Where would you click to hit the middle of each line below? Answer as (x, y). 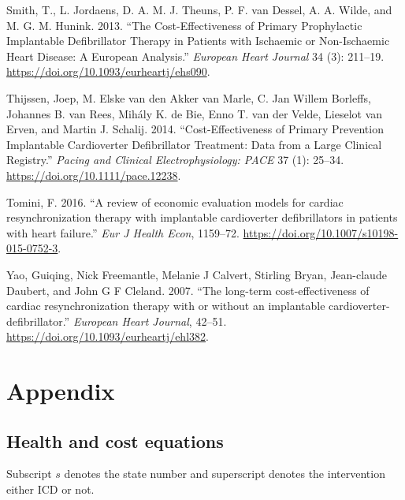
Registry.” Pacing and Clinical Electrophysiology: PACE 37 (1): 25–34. (175, 160)
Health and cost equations (115, 440)
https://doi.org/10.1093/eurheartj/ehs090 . (108, 71)
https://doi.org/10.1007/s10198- (321, 232)
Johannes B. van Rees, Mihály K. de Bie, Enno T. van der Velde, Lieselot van (195, 113)
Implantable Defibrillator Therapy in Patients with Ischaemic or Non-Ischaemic (198, 41)
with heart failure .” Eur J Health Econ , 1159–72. (123, 232)
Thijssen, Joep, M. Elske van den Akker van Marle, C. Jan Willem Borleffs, (189, 97)
